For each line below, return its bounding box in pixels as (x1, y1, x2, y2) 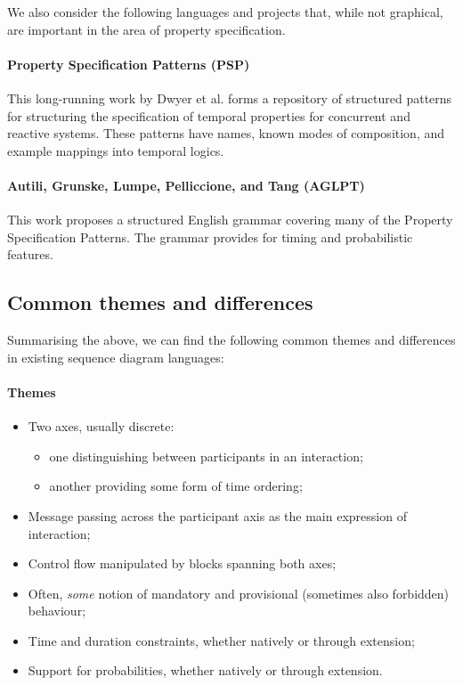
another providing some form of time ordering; (49, 477, 303, 495)
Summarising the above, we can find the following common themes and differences (7, 330, 456, 349)
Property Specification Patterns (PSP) (7, 54, 250, 73)
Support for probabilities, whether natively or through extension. (28, 661, 383, 680)
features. (7, 245, 53, 264)
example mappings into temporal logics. (7, 141, 224, 159)
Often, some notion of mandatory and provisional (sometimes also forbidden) (28, 583, 450, 602)
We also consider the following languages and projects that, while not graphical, (7, 3, 443, 20)
